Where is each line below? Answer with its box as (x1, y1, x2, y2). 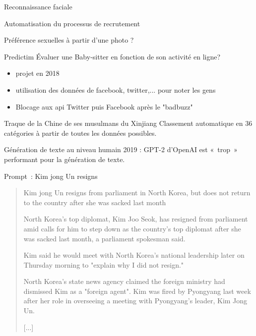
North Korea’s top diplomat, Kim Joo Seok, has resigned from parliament (23, 214, 248, 224)
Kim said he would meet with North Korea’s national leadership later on (23, 250, 245, 260)
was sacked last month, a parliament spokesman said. (23, 233, 186, 243)
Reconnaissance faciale (4, 1, 72, 11)
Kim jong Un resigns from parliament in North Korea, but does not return (23, 187, 251, 198)
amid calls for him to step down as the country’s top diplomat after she (23, 223, 241, 233)
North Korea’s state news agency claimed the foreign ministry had (23, 276, 225, 286)
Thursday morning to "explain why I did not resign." (23, 259, 184, 270)
